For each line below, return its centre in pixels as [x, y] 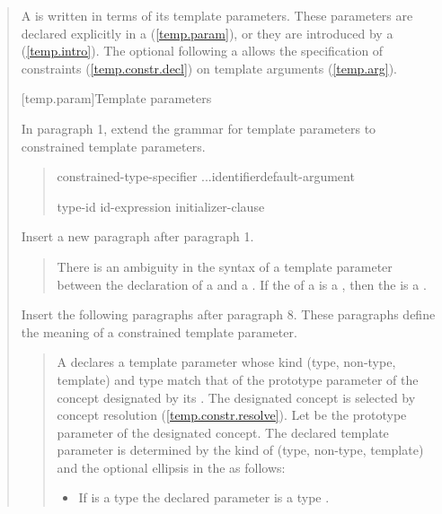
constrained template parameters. [113, 146]
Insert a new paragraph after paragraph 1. [137, 236]
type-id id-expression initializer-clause [161, 206]
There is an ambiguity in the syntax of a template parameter [225, 266]
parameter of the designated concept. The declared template [223, 432]
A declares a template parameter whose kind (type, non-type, [226, 362]
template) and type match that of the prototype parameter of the [238, 379]
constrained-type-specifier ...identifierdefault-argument [206, 176]
